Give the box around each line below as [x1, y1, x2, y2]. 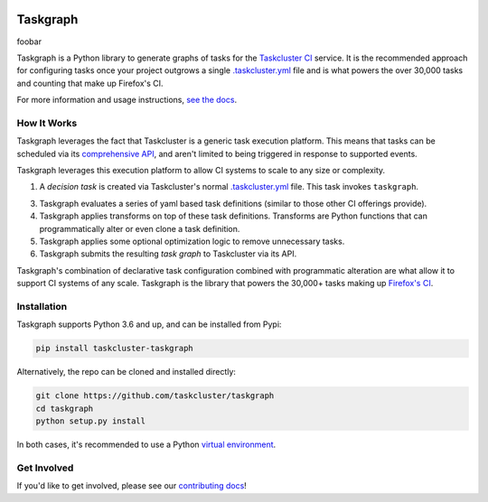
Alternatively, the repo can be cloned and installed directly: [16, 367, 237, 377]
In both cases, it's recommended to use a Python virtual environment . [16, 439, 277, 450]
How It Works [16, 116, 78, 129]
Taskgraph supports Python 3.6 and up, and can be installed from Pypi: [16, 319, 282, 330]
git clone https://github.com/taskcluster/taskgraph [35, 391, 275, 401]
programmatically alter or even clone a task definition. [39, 223, 240, 234]
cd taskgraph [35, 403, 94, 414]
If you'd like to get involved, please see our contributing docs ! [16, 480, 248, 491]
